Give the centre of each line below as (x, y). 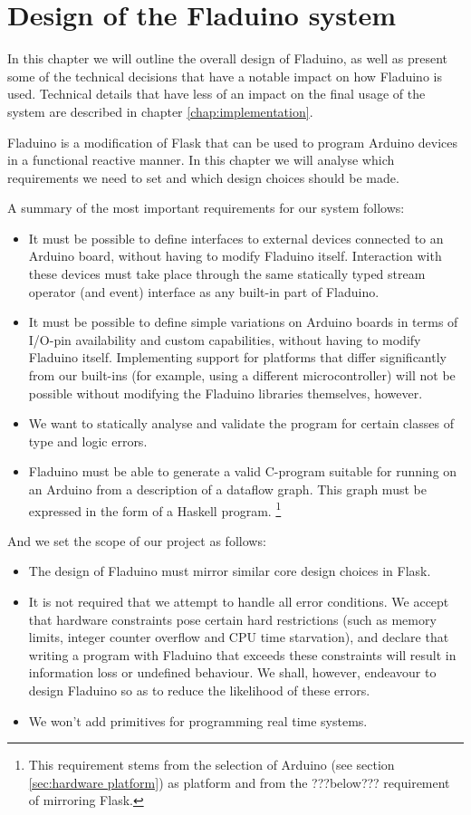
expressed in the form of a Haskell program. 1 (155, 509)
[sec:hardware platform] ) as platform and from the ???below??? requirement (239, 782)
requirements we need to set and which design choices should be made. (203, 177)
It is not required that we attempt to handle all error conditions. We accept (239, 602)
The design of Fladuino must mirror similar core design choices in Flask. (230, 571)
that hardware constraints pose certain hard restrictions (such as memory (232, 619)
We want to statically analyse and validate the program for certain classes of (241, 423)
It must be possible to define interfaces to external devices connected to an (236, 238)
